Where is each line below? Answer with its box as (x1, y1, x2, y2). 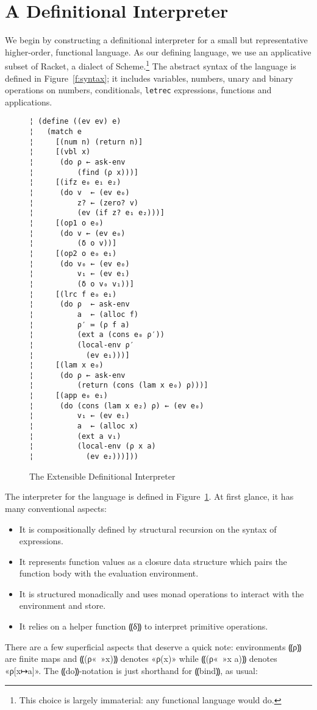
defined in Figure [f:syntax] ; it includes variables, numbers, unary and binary (5, 71, 293, 84)
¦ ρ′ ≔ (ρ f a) (29, 320, 130, 329)
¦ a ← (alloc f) (29, 310, 138, 319)
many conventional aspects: (5, 502, 107, 514)
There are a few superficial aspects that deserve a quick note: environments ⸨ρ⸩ (5, 640, 302, 653)
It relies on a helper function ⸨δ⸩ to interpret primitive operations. (19, 620, 268, 633)
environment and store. (19, 599, 106, 612)
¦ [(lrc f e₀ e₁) (29, 289, 117, 299)
